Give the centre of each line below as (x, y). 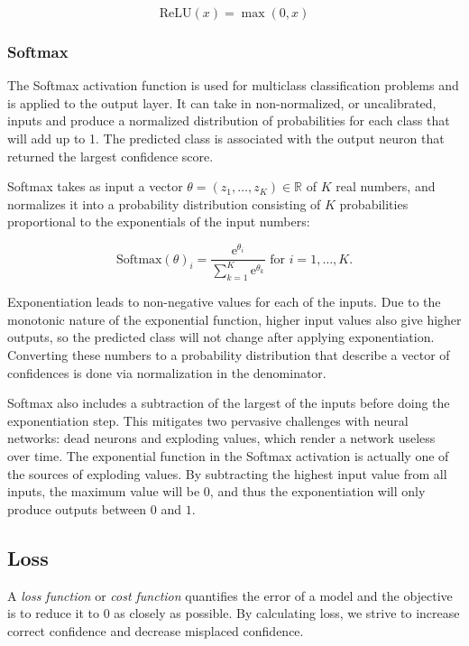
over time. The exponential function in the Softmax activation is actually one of (228, 456)
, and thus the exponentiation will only (317, 491)
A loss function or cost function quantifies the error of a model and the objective (230, 595)
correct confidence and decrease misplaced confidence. (156, 630)
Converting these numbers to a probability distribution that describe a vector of (229, 355)
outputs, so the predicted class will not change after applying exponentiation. (221, 337)
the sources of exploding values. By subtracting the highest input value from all (227, 473)
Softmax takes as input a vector (95, 186)
